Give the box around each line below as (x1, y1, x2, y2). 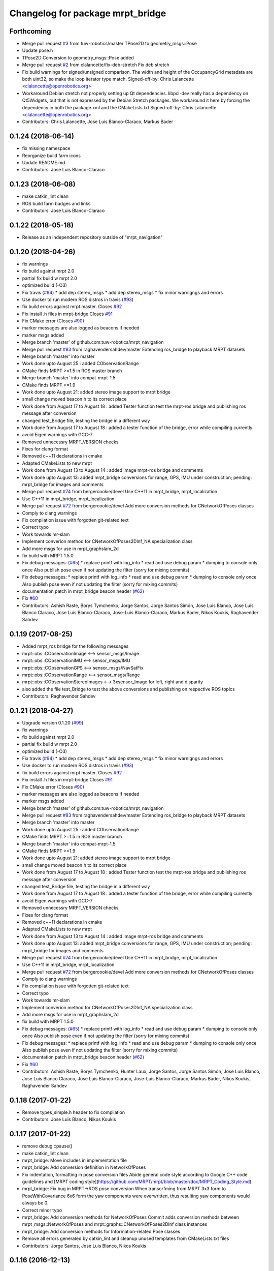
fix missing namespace (22, 145, 71, 152)
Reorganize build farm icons (22, 153, 81, 159)
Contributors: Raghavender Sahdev (22, 693, 96, 699)
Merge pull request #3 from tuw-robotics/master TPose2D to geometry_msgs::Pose (22, 41, 197, 47)
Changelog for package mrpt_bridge (9, 8, 166, 19)
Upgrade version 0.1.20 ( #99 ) (22, 720, 84, 726)
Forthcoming (9, 27, 51, 36)
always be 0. (22, 1200, 49, 1206)
